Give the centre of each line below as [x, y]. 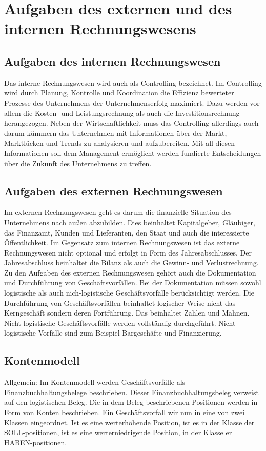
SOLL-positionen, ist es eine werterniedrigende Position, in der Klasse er [118, 432]
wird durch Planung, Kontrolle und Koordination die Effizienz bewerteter [119, 93]
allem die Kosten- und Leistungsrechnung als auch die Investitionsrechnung [122, 113]
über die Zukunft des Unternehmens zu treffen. [78, 163]
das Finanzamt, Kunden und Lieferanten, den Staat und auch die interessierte [127, 232]
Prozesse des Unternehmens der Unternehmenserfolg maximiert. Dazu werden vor [132, 102]
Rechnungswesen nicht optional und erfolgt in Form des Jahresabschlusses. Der [128, 252]
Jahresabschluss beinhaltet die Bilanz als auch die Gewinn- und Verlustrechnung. [131, 262]
